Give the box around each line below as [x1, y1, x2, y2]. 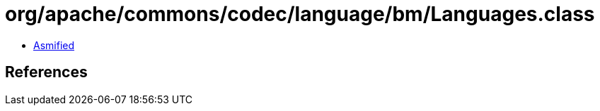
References [5, 63, 88, 81]
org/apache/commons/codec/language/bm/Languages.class [5, 2, 595, 26]
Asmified [33, 39, 75, 51]
